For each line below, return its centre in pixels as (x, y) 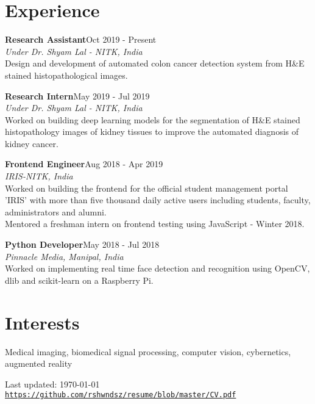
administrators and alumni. (56, 211)
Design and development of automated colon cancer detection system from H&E (155, 63)
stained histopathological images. (66, 75)
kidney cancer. (32, 143)
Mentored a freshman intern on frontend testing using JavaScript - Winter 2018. (155, 224)
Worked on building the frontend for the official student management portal (147, 188)
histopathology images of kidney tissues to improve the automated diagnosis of (152, 132)
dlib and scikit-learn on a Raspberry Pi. (79, 280)
